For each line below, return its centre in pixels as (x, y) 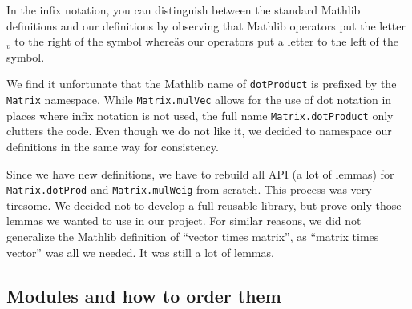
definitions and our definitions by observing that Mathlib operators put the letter (206, 25)
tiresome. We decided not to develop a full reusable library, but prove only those (204, 205)
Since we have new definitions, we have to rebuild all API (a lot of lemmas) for (200, 173)
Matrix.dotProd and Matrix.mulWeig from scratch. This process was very (189, 189)
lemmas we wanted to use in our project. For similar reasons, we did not (184, 221)
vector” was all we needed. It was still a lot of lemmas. (140, 252)
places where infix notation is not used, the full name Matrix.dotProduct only (200, 115)
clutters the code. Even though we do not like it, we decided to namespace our (199, 131)
